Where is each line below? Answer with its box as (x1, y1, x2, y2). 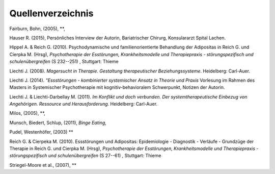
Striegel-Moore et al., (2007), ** (9, 162, 76, 168)
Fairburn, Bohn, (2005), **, (9, 26, 66, 32)
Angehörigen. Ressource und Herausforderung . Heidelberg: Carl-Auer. (9, 101, 158, 107)
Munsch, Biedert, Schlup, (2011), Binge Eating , (9, 119, 107, 126)
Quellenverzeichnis (9, 8, 94, 19)
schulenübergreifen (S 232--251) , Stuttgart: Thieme (9, 59, 119, 65)
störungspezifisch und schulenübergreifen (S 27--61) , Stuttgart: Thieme (9, 153, 161, 159)
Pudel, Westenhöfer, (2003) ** (9, 129, 73, 135)
